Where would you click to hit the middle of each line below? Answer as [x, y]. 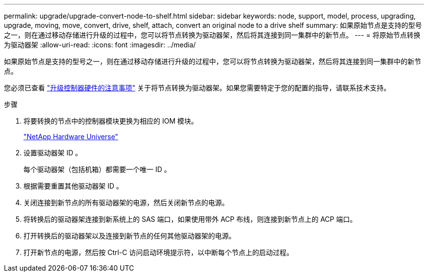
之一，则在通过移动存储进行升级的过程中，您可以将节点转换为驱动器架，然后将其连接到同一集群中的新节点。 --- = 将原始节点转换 [212, 35]
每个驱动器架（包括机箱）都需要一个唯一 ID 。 [97, 169]
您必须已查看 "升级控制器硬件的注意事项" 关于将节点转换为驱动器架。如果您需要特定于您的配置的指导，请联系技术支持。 [197, 88]
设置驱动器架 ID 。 [53, 153]
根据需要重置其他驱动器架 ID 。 [73, 186]
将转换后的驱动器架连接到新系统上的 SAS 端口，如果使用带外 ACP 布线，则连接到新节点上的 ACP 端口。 [190, 219]
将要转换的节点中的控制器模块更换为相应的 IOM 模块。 [111, 121]
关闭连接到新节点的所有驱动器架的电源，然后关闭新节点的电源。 [126, 202]
